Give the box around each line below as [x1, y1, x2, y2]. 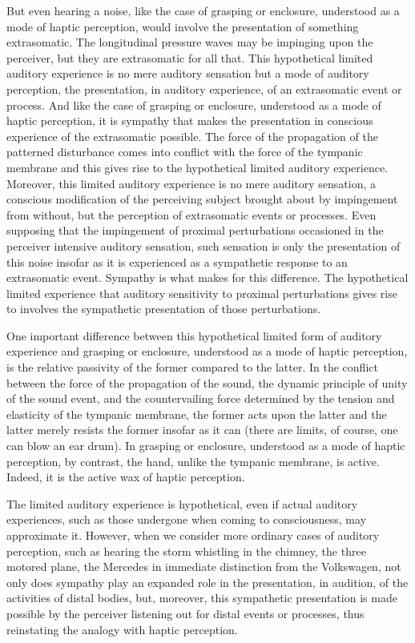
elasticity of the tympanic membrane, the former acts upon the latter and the [6, 405, 387, 422]
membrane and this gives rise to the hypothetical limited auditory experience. [6, 159, 388, 175]
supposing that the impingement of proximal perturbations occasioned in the [6, 222, 384, 239]
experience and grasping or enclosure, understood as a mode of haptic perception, [6, 343, 408, 360]
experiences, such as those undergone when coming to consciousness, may [6, 511, 367, 528]
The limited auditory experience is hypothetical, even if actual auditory [6, 495, 358, 512]
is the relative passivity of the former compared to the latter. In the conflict [6, 359, 378, 376]
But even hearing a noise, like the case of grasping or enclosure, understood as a [6, 2, 400, 18]
